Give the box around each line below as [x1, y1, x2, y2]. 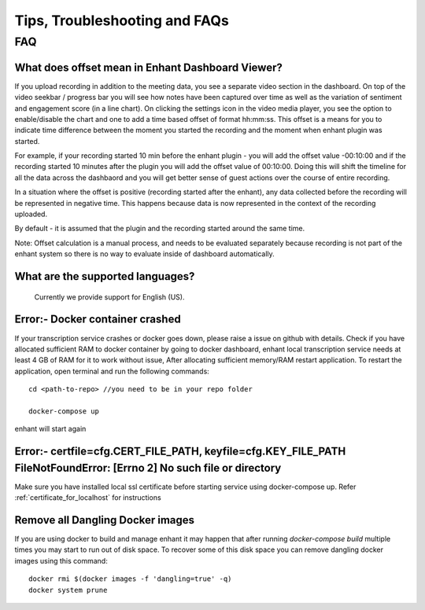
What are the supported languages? [14, 270, 195, 283]
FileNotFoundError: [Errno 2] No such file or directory [14, 461, 282, 475]
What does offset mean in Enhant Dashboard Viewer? [14, 61, 283, 74]
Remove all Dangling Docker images [14, 513, 195, 527]
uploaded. [14, 209, 47, 219]
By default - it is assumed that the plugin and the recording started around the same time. [14, 224, 305, 233]
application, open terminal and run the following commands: [14, 366, 210, 376]
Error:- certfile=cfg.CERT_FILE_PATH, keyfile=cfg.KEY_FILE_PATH [14, 445, 346, 458]
